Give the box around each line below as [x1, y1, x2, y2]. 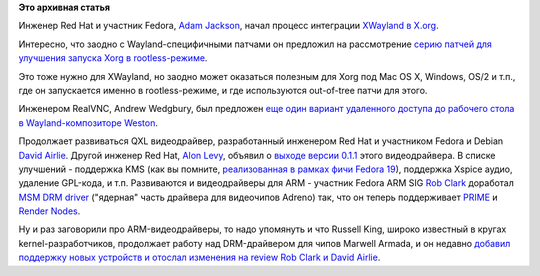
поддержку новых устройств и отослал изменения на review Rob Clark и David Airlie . [18, 251, 381, 264]
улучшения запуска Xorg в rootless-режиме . [18, 52, 208, 64]
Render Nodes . [18, 205, 81, 217]
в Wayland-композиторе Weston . [18, 116, 159, 129]
